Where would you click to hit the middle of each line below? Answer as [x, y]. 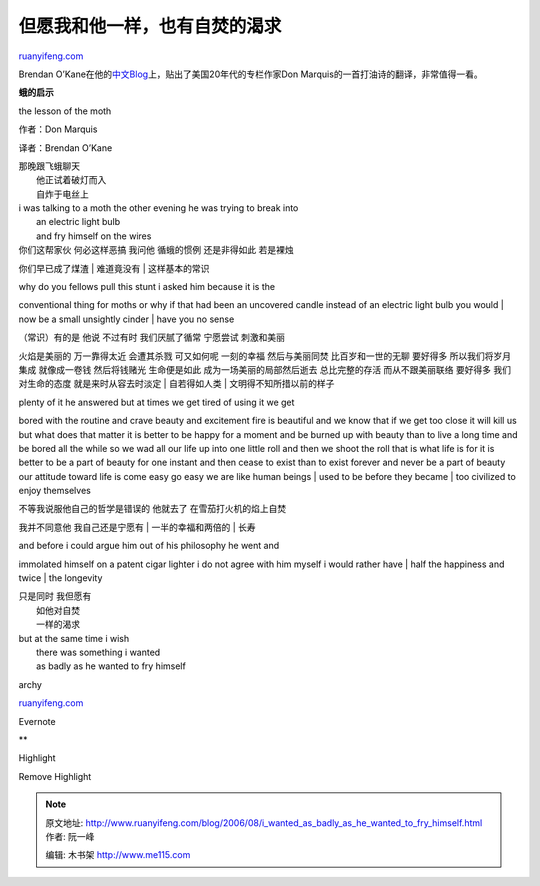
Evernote [37, 721]
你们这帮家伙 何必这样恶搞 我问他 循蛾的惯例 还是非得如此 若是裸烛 [156, 250]
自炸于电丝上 [62, 194]
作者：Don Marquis [58, 129]
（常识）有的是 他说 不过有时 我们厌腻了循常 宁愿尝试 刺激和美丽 [151, 337]
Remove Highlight [55, 776]
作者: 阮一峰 [70, 836]
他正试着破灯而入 [71, 180]
